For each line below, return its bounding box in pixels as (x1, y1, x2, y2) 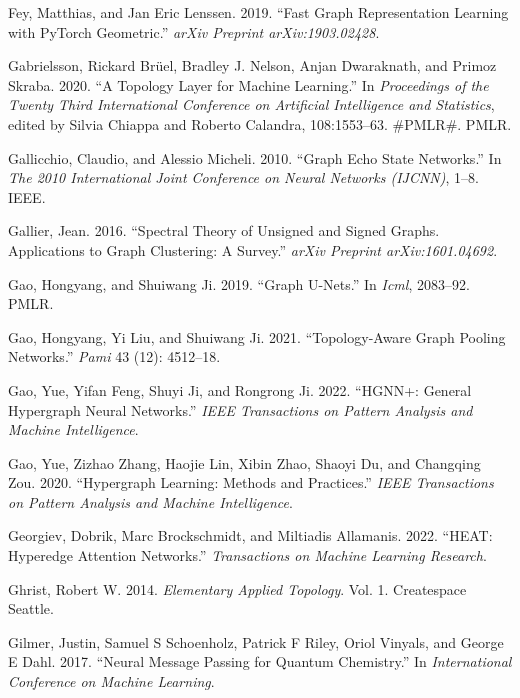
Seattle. (8, 598, 54, 619)
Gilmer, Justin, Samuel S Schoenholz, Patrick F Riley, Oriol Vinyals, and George (8, 631, 504, 652)
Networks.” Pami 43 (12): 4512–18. (8, 346, 221, 367)
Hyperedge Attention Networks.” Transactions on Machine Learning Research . (8, 545, 487, 566)
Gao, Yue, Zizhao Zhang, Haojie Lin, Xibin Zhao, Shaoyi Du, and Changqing (8, 452, 481, 473)
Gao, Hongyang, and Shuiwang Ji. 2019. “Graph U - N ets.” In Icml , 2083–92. (8, 273, 470, 294)
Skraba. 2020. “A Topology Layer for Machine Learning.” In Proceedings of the (8, 74, 489, 95)
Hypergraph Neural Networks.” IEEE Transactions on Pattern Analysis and (8, 399, 473, 420)
